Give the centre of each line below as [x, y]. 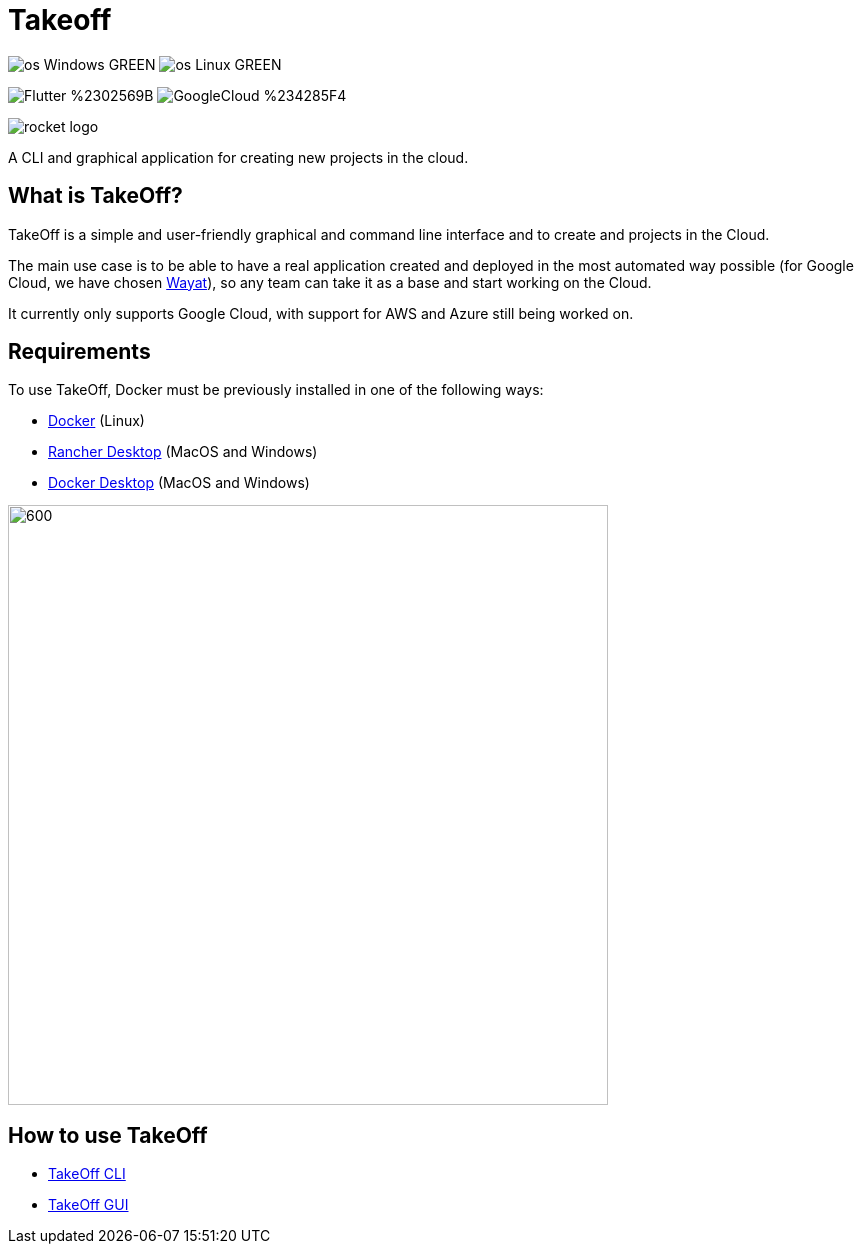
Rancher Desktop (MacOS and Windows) [183, 452]
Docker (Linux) [96, 421]
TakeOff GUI [88, 1205]
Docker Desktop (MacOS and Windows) [179, 483]
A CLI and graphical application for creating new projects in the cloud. [238, 157]
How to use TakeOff [108, 1135]
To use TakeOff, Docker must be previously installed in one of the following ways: [276, 390]
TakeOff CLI [87, 1174]
